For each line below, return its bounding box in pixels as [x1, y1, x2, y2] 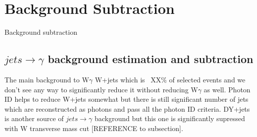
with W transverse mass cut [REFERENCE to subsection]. [4, 123, 183, 133]
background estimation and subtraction [48, 51, 254, 67]
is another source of [4, 113, 64, 124]
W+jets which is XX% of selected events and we [95, 74, 246, 84]
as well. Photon [204, 84, 251, 94]
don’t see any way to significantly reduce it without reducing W [4, 84, 198, 94]
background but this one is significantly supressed [94, 113, 245, 124]
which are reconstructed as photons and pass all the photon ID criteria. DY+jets [4, 103, 250, 114]
